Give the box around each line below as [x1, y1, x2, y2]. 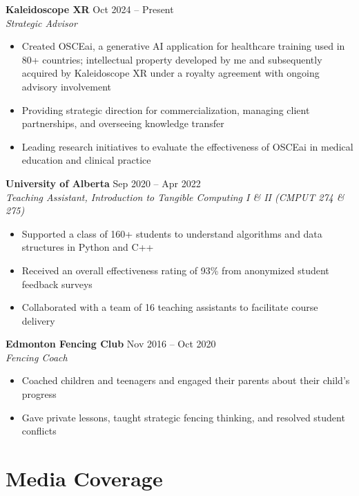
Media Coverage [6, 464, 163, 493]
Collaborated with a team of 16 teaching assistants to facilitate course [21, 300, 318, 314]
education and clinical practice [21, 153, 151, 167]
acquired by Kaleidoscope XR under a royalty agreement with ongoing [21, 66, 320, 80]
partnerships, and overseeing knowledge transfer [21, 116, 224, 131]
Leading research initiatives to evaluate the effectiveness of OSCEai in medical [21, 139, 353, 153]
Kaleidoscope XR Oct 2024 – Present [6, 2, 174, 16]
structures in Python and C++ [21, 240, 154, 254]
